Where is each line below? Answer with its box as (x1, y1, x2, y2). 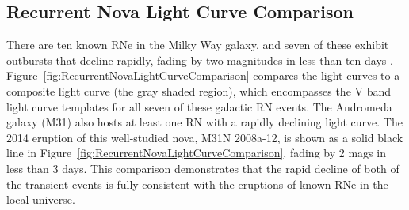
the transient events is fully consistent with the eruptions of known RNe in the (6, 175, 388, 192)
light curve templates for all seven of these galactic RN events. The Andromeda (6, 98, 392, 114)
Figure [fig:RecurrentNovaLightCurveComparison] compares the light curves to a (6, 67, 400, 84)
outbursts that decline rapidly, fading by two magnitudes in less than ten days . (6, 51, 393, 68)
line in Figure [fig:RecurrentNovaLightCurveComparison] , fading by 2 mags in (6, 144, 386, 161)
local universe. (6, 191, 75, 208)
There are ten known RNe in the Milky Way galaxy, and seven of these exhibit (6, 36, 389, 53)
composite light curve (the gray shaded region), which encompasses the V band (6, 82, 392, 99)
